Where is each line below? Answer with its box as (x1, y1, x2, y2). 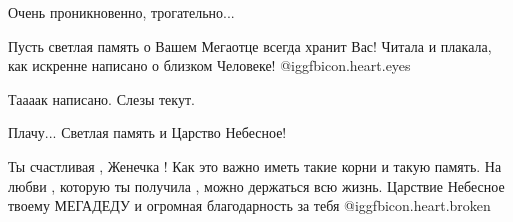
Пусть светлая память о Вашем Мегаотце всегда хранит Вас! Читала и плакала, (8, 35, 492, 56)
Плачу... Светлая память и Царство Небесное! (8, 122, 287, 143)
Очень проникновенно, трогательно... (8, 2, 235, 22)
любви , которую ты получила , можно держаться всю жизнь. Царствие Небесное (8, 175, 505, 196)
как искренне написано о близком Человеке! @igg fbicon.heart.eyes (8, 55, 411, 76)
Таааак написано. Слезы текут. (8, 88, 195, 109)
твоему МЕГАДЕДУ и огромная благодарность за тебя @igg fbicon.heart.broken (8, 195, 491, 216)
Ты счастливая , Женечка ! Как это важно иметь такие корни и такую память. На (8, 155, 502, 176)
